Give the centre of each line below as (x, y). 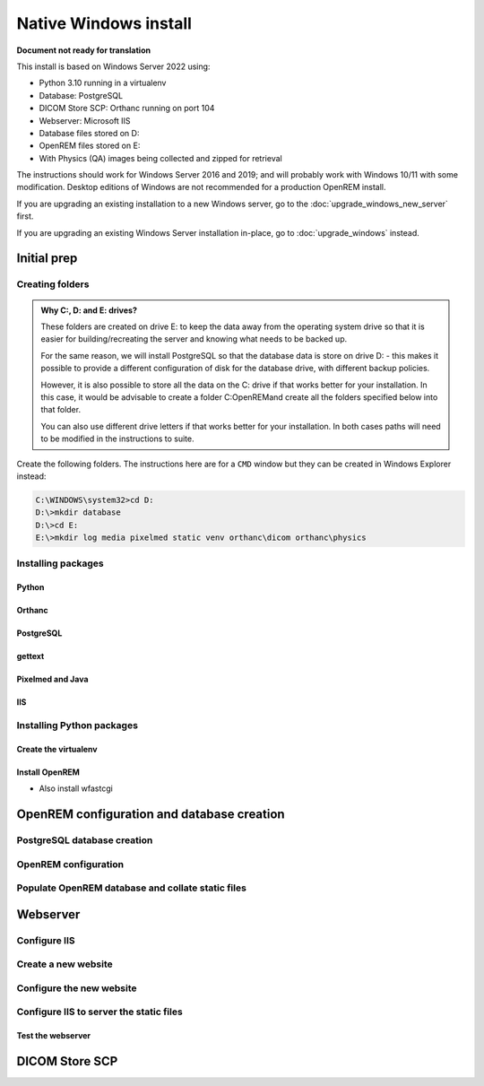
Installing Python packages (78, 725)
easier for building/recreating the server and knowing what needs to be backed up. (194, 339)
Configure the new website (77, 988)
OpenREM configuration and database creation (151, 814)
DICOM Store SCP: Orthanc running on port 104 (127, 109)
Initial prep (47, 259)
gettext (30, 656)
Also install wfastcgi (76, 788)
